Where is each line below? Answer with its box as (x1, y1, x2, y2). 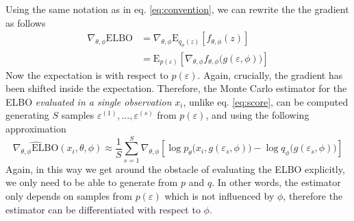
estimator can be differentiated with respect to (5, 202, 201, 216)
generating (5, 108, 49, 122)
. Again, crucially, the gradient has (197, 67, 343, 82)
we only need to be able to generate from (5, 175, 178, 189)
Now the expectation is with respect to (5, 67, 168, 82)
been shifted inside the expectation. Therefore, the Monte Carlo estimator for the (5, 81, 347, 95)
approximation (5, 121, 66, 136)
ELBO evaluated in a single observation (5, 94, 172, 108)
